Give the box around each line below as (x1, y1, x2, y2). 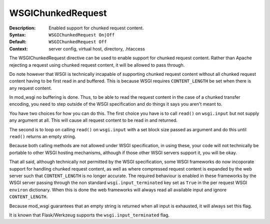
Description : (9, 25, 36, 31)
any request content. (9, 85, 52, 91)
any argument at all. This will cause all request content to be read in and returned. (9, 117, 177, 123)
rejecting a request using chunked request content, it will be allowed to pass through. (9, 62, 185, 68)
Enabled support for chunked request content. (48, 25, 144, 31)
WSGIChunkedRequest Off (48, 39, 107, 45)
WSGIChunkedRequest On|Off (48, 32, 115, 37)
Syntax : (9, 31, 26, 37)
